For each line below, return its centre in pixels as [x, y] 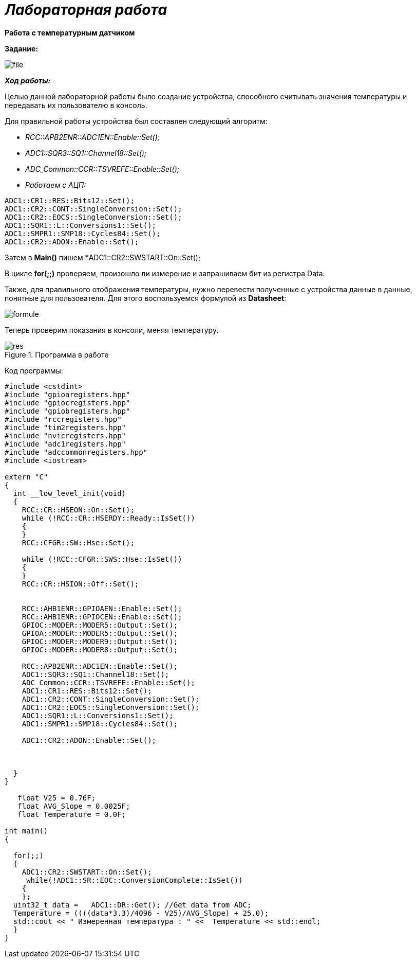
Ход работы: [28, 80]
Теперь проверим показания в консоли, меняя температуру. [112, 330]
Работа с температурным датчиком [70, 32]
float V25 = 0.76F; [57, 798]
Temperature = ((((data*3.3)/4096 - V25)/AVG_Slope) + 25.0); [141, 913]
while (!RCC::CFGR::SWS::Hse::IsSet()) [102, 559]
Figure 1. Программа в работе [57, 354]
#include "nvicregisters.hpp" [65, 435]
